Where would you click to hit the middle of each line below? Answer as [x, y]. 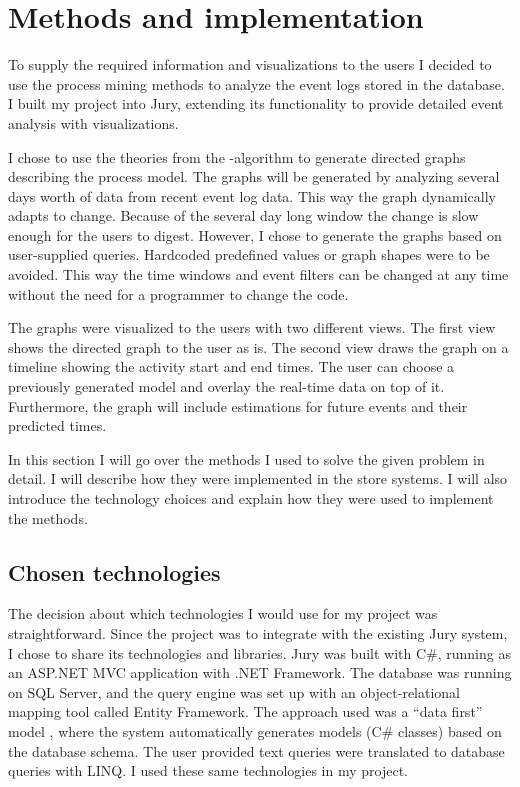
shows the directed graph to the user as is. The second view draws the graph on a [258, 346]
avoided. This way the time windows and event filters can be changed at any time [258, 274]
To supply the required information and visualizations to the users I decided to [250, 64]
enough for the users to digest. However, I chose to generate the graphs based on [255, 234]
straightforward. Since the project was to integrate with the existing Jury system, [258, 632]
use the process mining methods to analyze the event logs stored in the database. [256, 83]
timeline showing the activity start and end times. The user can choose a [231, 366]
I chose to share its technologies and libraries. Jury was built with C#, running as [259, 652]
